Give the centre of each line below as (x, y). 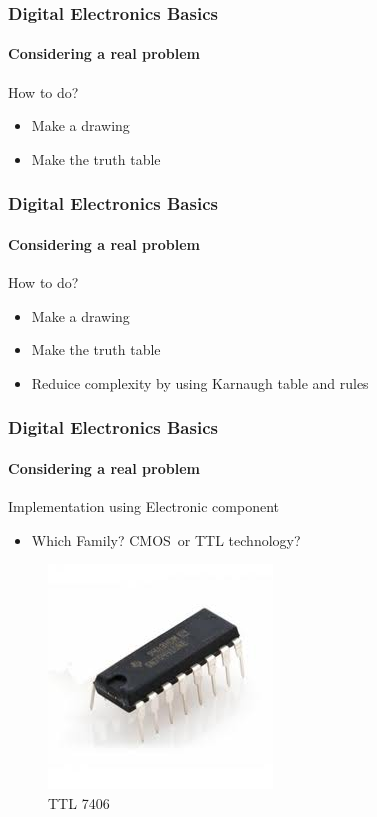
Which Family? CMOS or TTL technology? (166, 539)
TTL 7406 (79, 802)
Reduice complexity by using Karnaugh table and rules (200, 382)
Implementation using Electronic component (143, 506)
